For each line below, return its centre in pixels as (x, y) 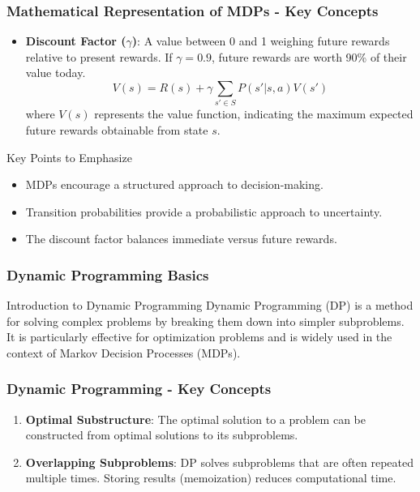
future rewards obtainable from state (117, 129)
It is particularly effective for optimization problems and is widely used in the (199, 337)
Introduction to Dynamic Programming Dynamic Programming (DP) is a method (210, 305)
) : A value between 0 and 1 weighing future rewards (261, 41)
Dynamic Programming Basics (108, 274)
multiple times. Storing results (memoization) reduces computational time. (211, 478)
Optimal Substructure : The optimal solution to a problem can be (195, 419)
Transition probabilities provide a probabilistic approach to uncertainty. (204, 211)
